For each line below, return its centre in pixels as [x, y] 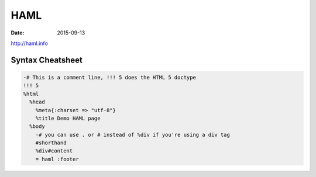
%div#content [54, 151]
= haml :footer [57, 159]
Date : [18, 33]
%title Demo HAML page [68, 118]
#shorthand [51, 143]
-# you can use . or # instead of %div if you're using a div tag [133, 135]
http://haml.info [29, 43]
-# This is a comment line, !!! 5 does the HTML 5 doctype [109, 77]
